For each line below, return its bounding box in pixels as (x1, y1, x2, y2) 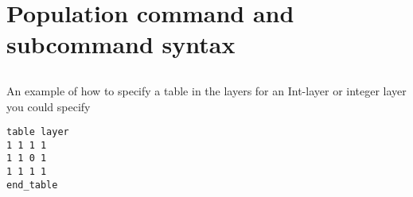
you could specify (6, 98, 91, 114)
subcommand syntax (6, 28, 236, 60)
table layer (6, 126, 69, 138)
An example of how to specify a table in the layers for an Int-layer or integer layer (6, 82, 407, 98)
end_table (6, 179, 58, 191)
